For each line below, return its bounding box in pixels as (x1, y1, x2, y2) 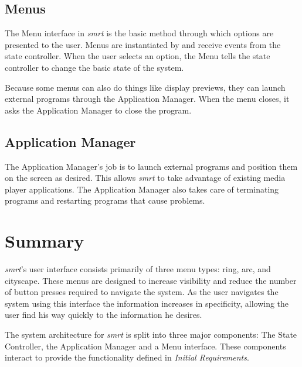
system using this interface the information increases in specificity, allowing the (5, 297, 289, 309)
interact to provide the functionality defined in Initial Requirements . (5, 351, 249, 363)
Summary (5, 229, 84, 253)
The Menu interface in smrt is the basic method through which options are (5, 27, 274, 39)
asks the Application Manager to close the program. (5, 104, 192, 116)
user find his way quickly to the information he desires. (5, 308, 202, 321)
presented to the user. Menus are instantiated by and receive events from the (5, 38, 281, 50)
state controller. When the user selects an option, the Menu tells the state (5, 50, 270, 62)
